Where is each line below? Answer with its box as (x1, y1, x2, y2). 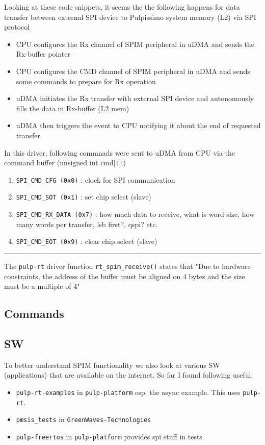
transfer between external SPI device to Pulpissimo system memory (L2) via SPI (4, 11, 256, 22)
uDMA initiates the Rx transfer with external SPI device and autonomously (16, 93, 254, 104)
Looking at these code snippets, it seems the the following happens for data (4, 2, 240, 12)
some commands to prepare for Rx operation (16, 76, 156, 86)
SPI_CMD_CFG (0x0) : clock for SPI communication (16, 174, 175, 185)
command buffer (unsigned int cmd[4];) (4, 157, 126, 168)
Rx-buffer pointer (16, 48, 70, 59)
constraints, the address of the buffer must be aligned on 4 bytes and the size (4, 270, 245, 281)
